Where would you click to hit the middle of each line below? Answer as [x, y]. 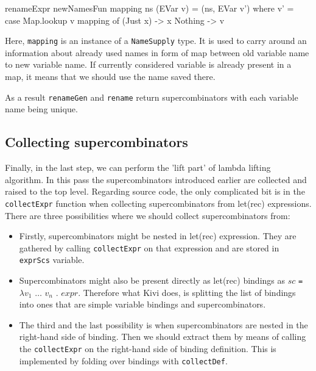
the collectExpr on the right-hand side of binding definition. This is [148, 349]
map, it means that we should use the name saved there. [110, 77]
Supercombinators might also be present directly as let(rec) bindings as [152, 280]
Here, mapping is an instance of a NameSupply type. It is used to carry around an [156, 41]
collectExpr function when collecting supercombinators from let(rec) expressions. [158, 203]
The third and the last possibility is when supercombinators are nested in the [163, 324]
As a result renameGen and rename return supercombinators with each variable [152, 97]
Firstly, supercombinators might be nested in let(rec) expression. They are [158, 236]
